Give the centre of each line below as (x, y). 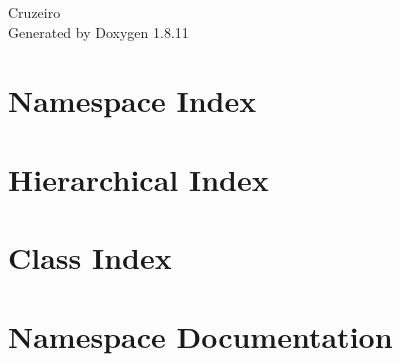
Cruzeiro (34, 12)
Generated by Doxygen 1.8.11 (98, 31)
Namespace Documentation (200, 335)
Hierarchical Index (138, 178)
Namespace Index (132, 100)
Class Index (90, 257)
